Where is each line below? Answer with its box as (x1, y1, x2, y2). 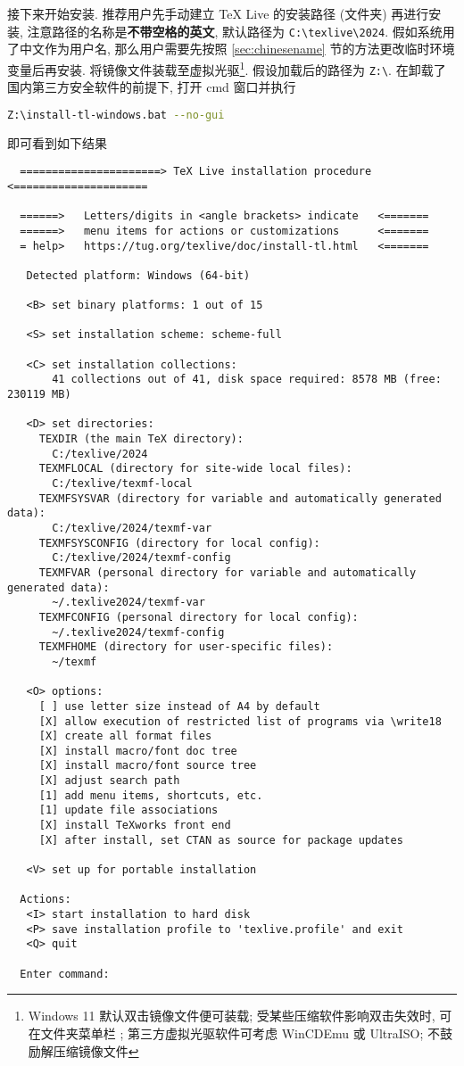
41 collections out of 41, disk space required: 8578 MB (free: (52, 373, 442, 386)
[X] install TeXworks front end (38, 819, 231, 832)
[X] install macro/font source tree (38, 759, 257, 773)
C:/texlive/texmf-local (52, 477, 193, 490)
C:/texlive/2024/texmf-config (52, 551, 231, 565)
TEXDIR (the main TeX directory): (38, 433, 244, 446)
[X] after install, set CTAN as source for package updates (38, 833, 403, 847)
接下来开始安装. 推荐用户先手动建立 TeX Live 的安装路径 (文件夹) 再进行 (7, 4, 429, 22)
